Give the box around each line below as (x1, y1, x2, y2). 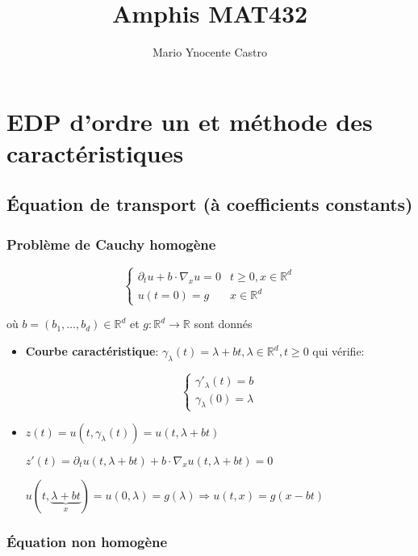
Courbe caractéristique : (25, 343, 159, 360)
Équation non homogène (6, 531, 168, 551)
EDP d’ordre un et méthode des (6, 104, 373, 137)
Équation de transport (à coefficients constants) (6, 192, 413, 217)
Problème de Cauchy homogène (6, 234, 216, 254)
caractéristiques (6, 136, 184, 169)
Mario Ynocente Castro (152, 44, 268, 61)
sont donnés (194, 315, 253, 332)
